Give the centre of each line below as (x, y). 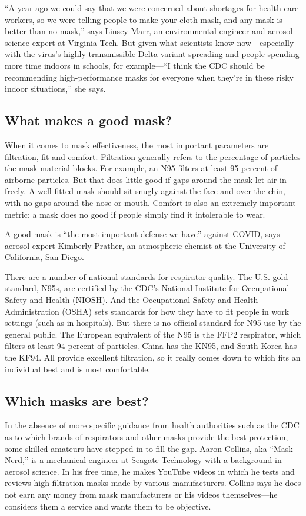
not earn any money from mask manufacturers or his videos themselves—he (141, 494)
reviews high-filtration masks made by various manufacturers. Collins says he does (153, 483)
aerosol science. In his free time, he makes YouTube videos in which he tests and (150, 471)
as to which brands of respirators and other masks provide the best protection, (147, 437)
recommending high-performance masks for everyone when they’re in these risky (149, 77)
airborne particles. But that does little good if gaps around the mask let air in (146, 179)
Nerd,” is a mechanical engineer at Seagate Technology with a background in (143, 460)
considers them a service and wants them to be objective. (108, 506)
